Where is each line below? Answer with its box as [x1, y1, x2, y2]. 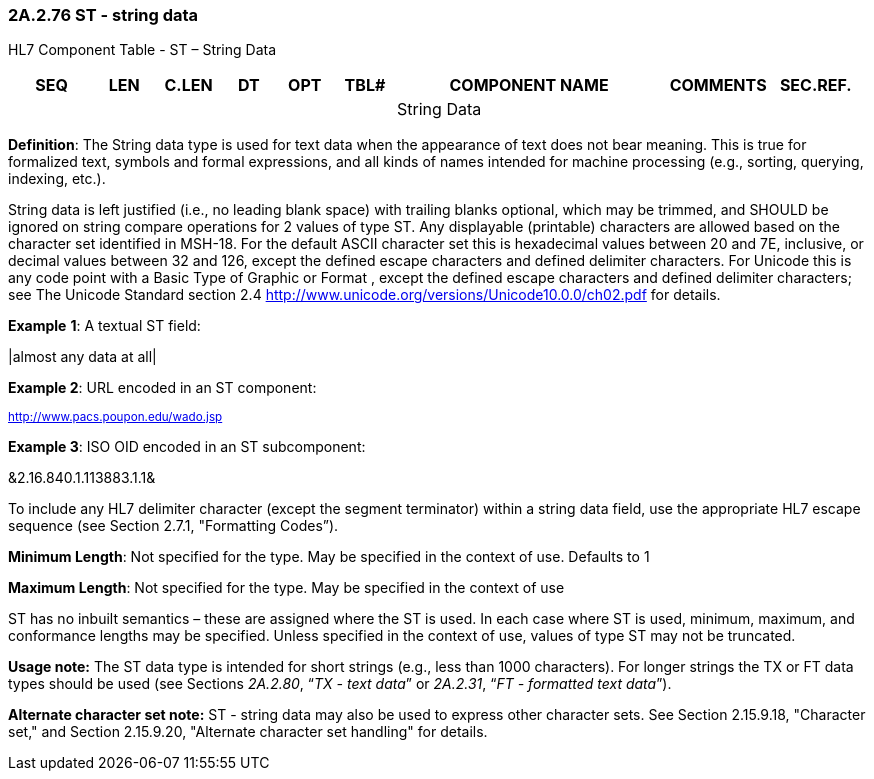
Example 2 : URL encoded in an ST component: [8, 379, 317, 397]
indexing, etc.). [8, 170, 106, 188]
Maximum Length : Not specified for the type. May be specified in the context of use [8, 579, 565, 597]
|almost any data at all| [8, 348, 157, 366]
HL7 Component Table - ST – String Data [8, 41, 277, 59]
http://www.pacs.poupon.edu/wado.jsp [8, 410, 223, 425]
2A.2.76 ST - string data [8, 5, 199, 25]
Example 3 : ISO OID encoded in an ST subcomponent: [8, 438, 366, 456]
